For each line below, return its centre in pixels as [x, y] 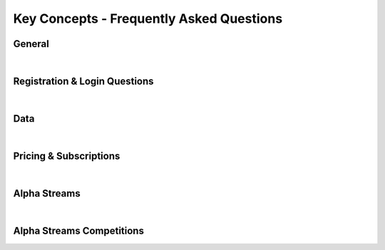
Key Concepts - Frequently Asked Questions [148, 19]
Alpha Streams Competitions [78, 230]
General [31, 44]
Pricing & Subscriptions [67, 156]
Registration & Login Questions [83, 81]
